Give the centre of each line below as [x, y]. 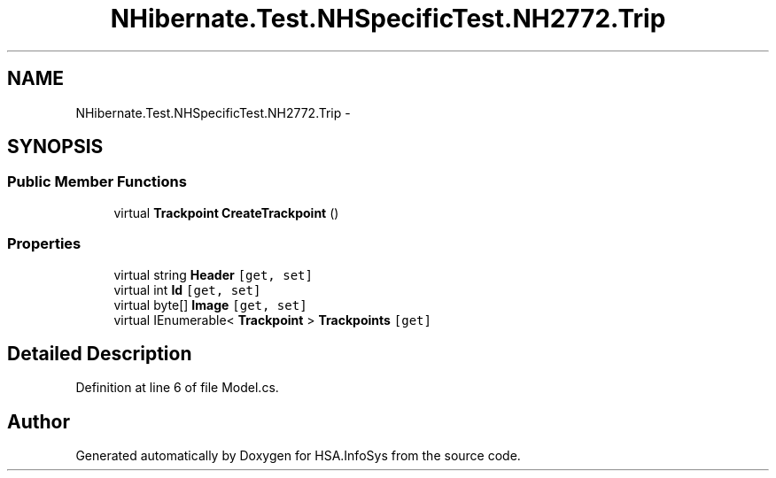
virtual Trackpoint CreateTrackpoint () [226, 212]
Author [39, 421]
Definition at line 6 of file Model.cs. [177, 388]
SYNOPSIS [55, 147]
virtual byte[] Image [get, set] [210, 305]
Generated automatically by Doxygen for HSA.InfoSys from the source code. [298, 456]
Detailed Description [100, 353]
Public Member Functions [97, 182]
